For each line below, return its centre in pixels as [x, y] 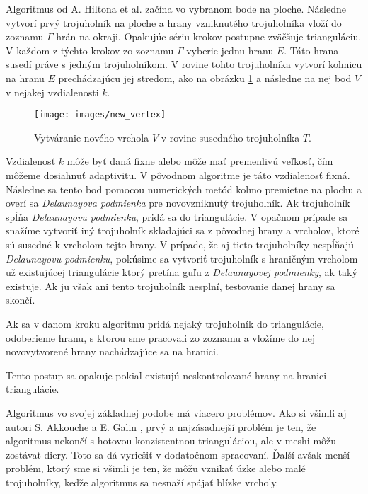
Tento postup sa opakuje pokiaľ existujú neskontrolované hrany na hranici [166, 375]
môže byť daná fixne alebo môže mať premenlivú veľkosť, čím [200, 161]
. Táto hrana [311, 50]
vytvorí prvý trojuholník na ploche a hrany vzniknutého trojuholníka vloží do [174, 22]
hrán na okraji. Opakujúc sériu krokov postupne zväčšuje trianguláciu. [209, 36]
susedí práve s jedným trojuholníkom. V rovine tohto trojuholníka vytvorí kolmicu [184, 64]
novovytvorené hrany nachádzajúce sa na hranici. [112, 351]
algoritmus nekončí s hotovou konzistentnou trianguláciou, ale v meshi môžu [171, 441]
